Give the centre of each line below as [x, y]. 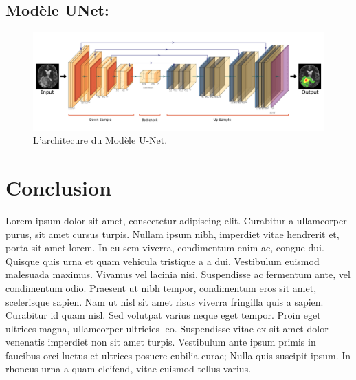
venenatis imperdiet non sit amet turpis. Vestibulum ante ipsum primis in [161, 342]
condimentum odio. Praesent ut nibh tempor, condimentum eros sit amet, [161, 287]
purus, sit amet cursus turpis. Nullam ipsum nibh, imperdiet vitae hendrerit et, [173, 234]
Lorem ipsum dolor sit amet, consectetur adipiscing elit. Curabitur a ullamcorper [176, 220]
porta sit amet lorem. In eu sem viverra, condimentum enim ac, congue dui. [165, 247]
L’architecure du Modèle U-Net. [100, 140]
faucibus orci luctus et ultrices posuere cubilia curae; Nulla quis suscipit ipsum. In [178, 355]
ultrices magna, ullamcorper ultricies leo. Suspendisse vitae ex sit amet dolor [167, 328]
